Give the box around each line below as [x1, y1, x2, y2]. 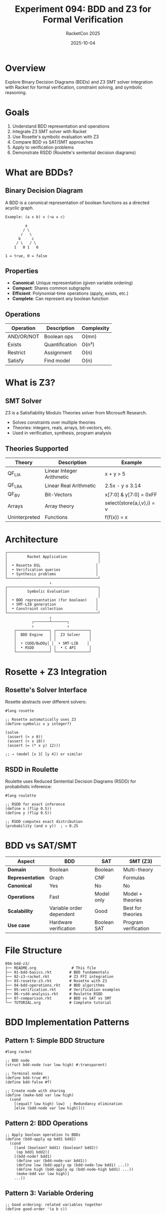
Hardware [49, 919, 73, 926]
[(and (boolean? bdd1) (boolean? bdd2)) [14, 1145, 98, 1150]
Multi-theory [123, 866, 153, 873]
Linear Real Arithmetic [44, 482, 96, 489]
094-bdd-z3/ [5, 961, 30, 966]
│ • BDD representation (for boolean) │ [5, 598, 98, 603]
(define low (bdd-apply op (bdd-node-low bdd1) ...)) [16, 1163, 129, 1167]
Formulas [123, 874, 145, 881]
